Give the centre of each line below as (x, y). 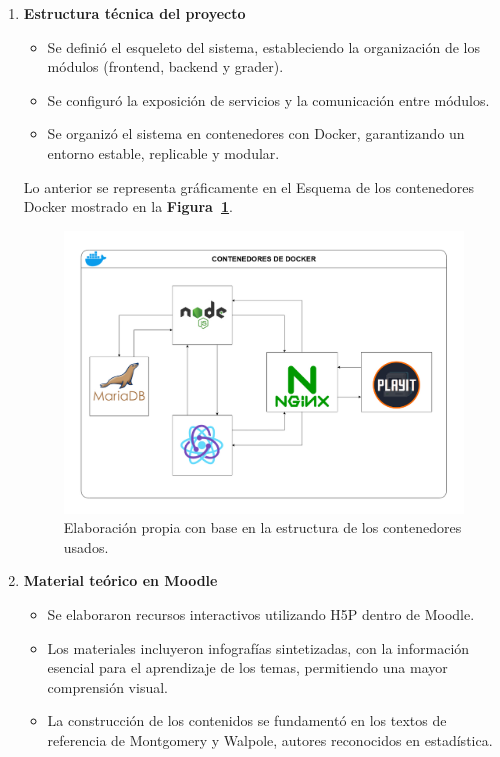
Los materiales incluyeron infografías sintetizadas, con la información (258, 647)
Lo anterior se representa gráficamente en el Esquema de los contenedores (248, 186)
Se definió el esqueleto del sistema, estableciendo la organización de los (264, 46)
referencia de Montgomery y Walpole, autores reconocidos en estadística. (270, 739)
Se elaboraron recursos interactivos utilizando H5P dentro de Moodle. (261, 613)
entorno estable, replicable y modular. (163, 152)
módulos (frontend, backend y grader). (165, 66)
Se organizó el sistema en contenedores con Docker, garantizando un (256, 133)
